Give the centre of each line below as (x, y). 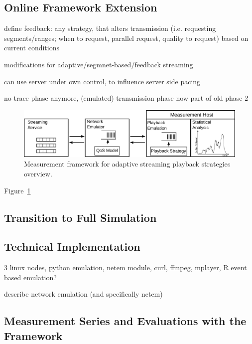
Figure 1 (17, 190)
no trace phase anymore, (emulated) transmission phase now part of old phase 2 (126, 98)
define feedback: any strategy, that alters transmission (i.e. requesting (110, 28)
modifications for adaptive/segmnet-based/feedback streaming (99, 64)
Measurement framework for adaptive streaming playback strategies (127, 164)
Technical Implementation (72, 247)
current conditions (32, 48)
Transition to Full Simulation (80, 217)
